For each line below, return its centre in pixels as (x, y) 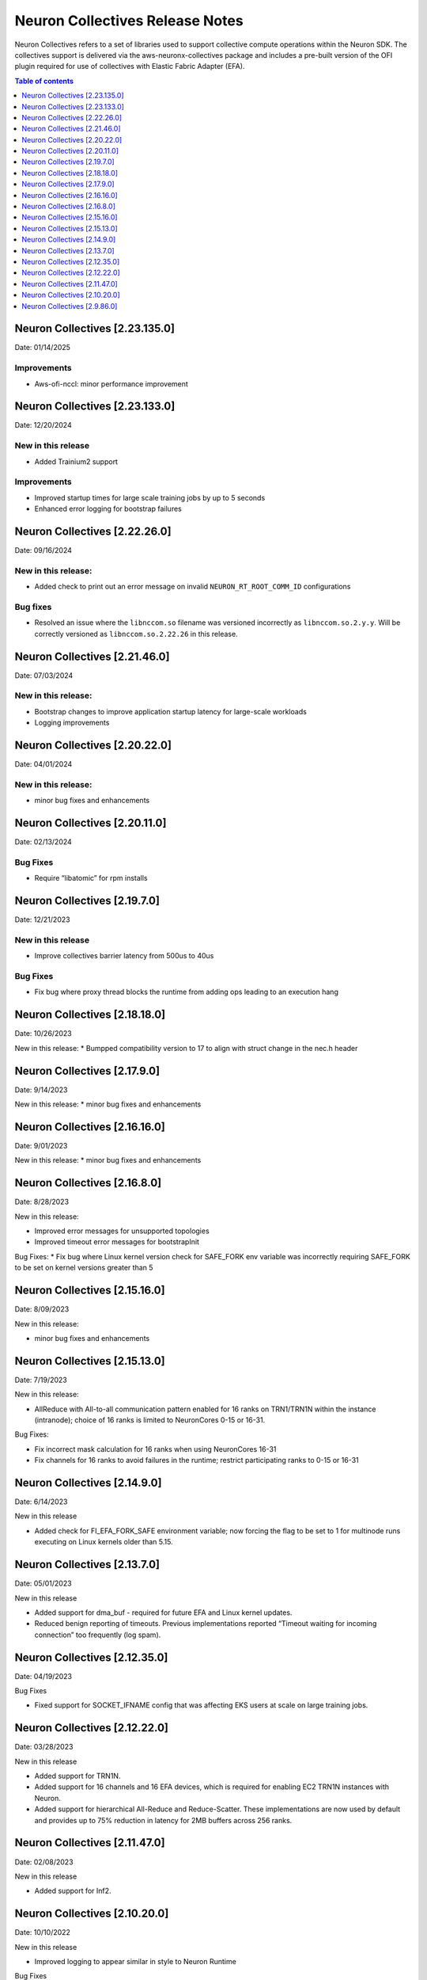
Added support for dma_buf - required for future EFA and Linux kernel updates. (163, 1613)
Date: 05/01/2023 (43, 1583)
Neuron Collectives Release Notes (129, 21)
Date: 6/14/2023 (41, 1502)
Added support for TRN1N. (77, 1776)
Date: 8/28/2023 (42, 1202)
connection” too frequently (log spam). (98, 1635)
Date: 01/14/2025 (43, 348)
